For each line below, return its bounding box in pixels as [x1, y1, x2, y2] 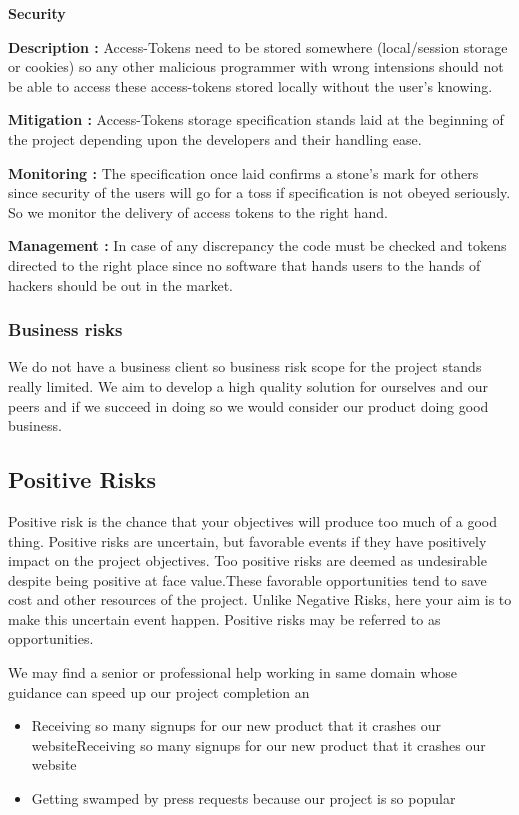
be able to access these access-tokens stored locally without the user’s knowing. [8, 75, 493, 96]
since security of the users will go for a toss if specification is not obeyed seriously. [8, 182, 511, 203]
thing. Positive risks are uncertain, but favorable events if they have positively [8, 530, 487, 551]
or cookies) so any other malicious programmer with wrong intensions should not [8, 56, 504, 77]
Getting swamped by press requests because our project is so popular [31, 788, 456, 809]
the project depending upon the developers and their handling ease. [8, 128, 422, 149]
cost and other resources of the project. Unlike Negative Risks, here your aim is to [8, 589, 512, 610]
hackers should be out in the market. [8, 274, 234, 295]
